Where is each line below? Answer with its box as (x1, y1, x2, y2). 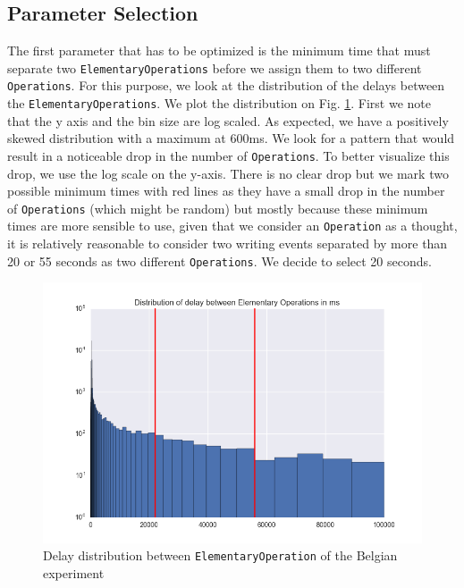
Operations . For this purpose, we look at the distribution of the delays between (7, 76, 445, 95)
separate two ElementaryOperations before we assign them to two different (7, 58, 422, 77)
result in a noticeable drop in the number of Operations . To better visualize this (7, 146, 450, 164)
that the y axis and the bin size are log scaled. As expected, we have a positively (7, 111, 449, 130)
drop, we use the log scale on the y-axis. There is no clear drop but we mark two (7, 164, 449, 182)
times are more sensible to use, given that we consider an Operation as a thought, (7, 216, 458, 235)
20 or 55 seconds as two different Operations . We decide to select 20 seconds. (7, 251, 432, 270)
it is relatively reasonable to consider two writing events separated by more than (7, 234, 448, 253)
